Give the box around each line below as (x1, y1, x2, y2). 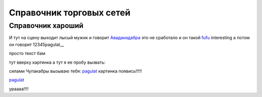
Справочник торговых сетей (9, 7, 131, 18)
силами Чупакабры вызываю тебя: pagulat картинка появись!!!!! (9, 68, 142, 74)
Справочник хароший (9, 21, 83, 30)
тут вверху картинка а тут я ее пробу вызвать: (9, 59, 106, 65)
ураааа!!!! (9, 86, 29, 92)
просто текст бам (9, 51, 46, 56)
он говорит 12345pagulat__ (9, 42, 64, 47)
